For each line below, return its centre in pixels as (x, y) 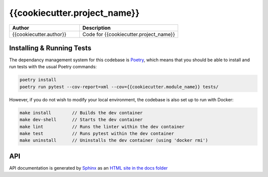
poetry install (38, 80)
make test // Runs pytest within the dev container (97, 133)
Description (97, 28)
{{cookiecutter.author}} (39, 34)
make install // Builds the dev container (81, 113)
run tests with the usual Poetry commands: (53, 67)
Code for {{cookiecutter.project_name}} (129, 34)
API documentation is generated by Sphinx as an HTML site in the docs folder (89, 168)
